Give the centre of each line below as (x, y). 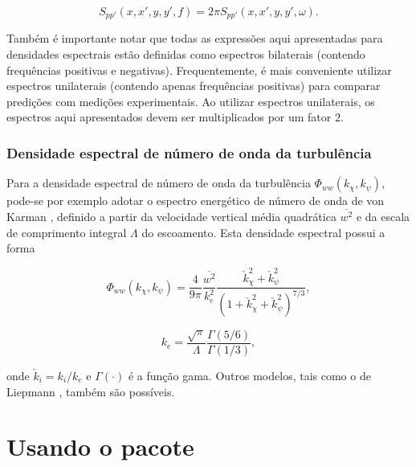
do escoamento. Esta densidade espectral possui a (263, 232)
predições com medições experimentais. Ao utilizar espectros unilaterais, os (191, 101)
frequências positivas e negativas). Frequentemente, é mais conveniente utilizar (199, 70)
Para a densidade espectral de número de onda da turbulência (159, 183)
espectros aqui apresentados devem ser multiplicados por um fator (169, 117)
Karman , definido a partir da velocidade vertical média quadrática (171, 217)
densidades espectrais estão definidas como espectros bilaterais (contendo (186, 54)
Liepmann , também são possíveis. (91, 391)
